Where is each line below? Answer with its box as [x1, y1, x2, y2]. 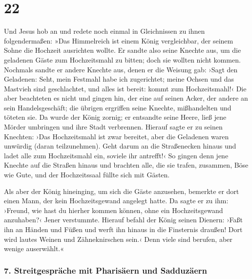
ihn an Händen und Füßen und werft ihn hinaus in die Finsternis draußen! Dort [4, 224, 243, 234]
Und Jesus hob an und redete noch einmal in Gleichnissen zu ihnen [4, 26, 205, 36]
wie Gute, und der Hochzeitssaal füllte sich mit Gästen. [4, 170, 170, 180]
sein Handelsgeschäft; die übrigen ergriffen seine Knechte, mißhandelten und [4, 102, 231, 112]
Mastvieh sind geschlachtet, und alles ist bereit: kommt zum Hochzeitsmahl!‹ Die [4, 83, 247, 93]
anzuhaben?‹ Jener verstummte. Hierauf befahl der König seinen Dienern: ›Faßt [4, 215, 243, 225]
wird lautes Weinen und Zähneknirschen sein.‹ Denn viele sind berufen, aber [4, 234, 232, 244]
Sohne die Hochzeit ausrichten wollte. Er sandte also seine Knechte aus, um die [4, 45, 241, 55]
